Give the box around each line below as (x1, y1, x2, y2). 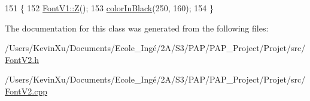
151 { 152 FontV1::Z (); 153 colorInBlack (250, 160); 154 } (5, 2, 214, 14)
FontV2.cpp (5, 84, 47, 97)
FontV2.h (5, 53, 39, 65)
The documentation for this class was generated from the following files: (5, 21, 269, 34)
